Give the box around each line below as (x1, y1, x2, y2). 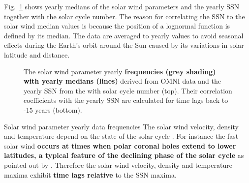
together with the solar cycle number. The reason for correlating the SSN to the (4, 11, 245, 21)
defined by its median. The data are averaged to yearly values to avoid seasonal (4, 30, 244, 40)
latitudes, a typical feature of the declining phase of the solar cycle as (4, 150, 244, 160)
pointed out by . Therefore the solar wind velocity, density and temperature (4, 159, 232, 170)
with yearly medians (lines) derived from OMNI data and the (24, 76, 221, 86)
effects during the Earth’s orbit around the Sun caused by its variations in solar (4, 40, 244, 50)
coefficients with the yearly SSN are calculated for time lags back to (24, 95, 228, 105)
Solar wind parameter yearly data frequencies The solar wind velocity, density (4, 121, 239, 131)
